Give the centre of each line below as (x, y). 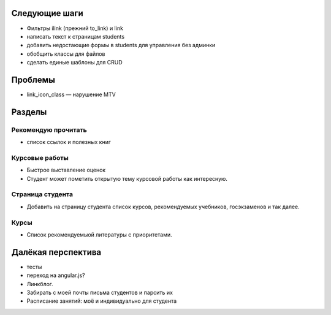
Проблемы (33, 80)
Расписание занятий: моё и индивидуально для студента (102, 301)
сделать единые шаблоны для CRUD (74, 63)
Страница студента (42, 194)
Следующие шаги (48, 13)
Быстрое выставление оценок (66, 170)
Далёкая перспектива (56, 252)
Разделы (29, 112)
